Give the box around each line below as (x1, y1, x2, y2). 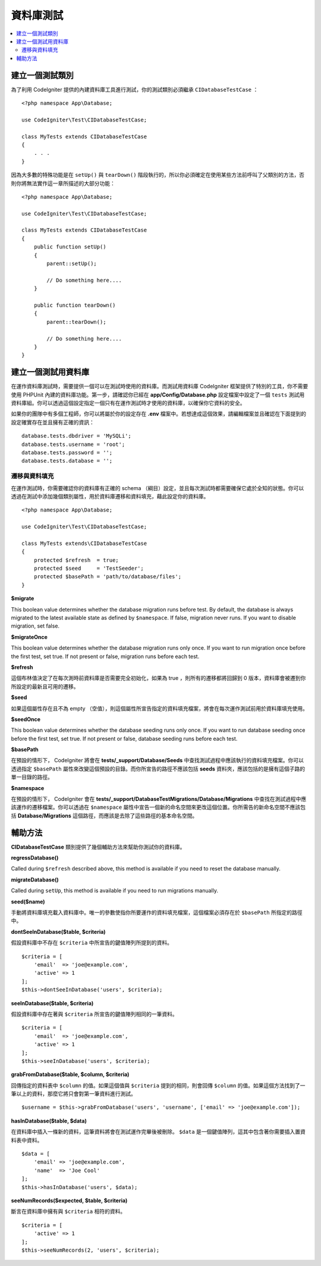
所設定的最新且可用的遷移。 (11, 682, 79, 690)
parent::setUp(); (46, 260, 97, 267)
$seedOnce (11, 715, 41, 723)
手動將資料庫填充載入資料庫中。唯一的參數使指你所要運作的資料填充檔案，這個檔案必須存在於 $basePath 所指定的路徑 (11, 909, 303, 916)
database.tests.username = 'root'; (21, 441, 125, 448)
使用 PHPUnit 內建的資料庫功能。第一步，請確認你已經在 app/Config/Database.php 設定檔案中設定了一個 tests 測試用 (11, 391, 305, 398)
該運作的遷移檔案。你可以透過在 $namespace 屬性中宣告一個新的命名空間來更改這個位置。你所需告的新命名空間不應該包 (11, 804, 306, 811)
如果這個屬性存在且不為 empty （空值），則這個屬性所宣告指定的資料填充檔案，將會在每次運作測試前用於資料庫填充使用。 (11, 704, 309, 712)
